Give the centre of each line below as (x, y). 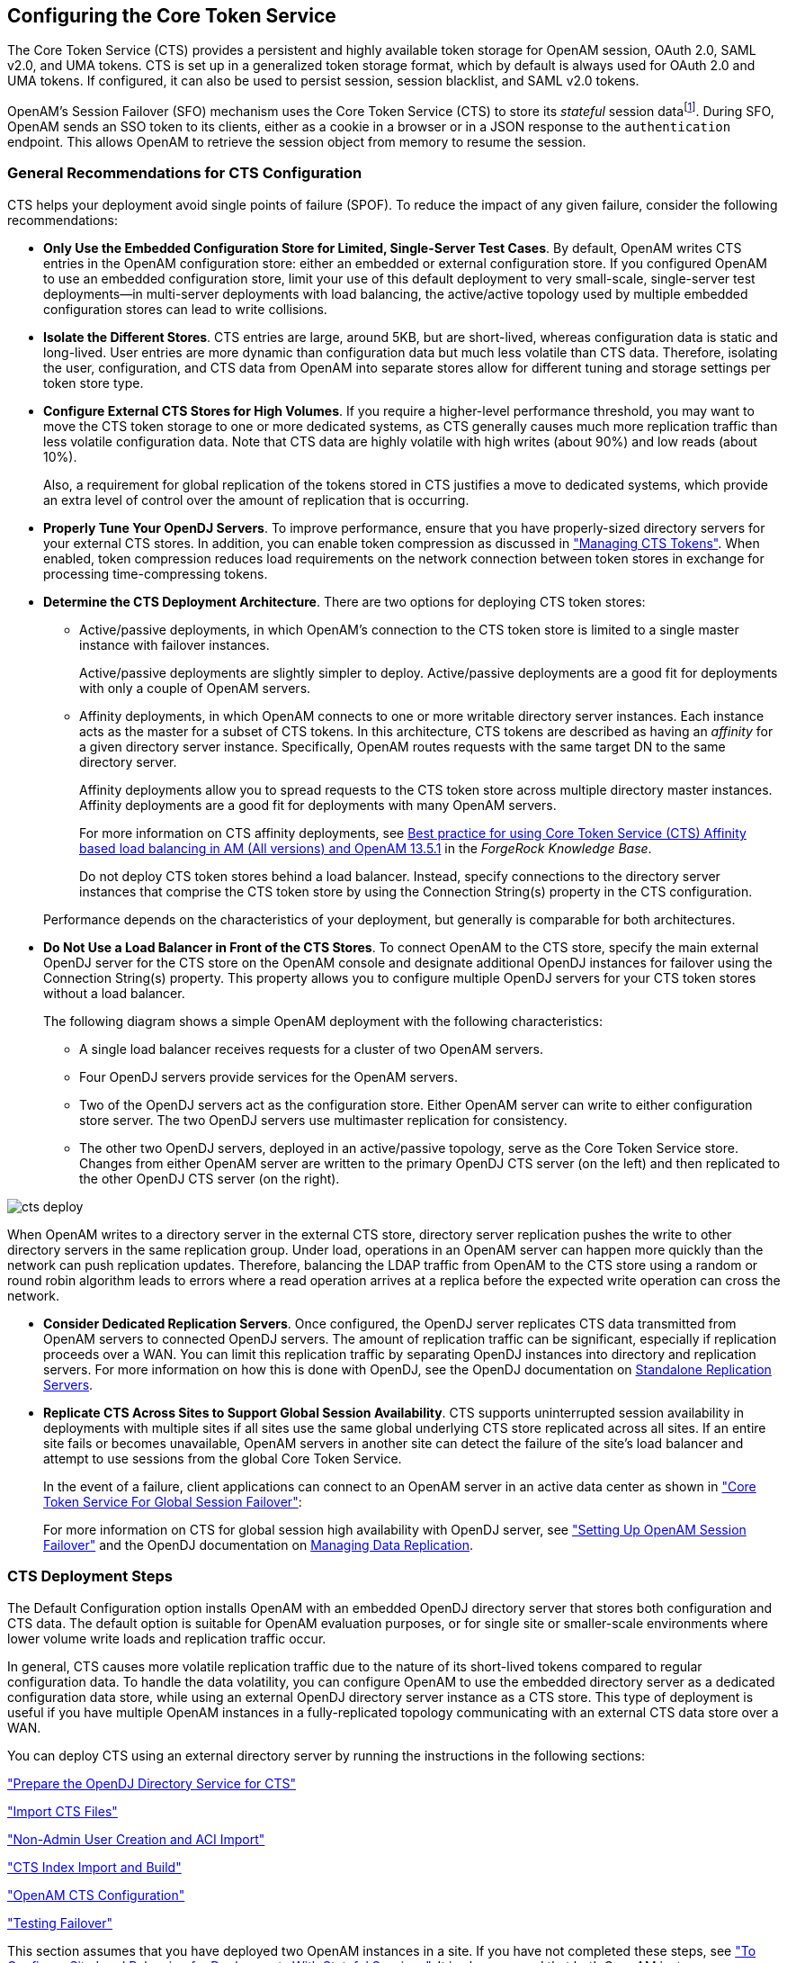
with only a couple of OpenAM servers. (195, 688)
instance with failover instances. (174, 644)
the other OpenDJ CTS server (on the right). (210, 1178)
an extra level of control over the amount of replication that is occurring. (256, 500)
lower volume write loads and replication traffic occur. (167, 1638)
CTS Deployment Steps (90, 1576)
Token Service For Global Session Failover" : (173, 1501)
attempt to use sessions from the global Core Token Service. (223, 1458)
